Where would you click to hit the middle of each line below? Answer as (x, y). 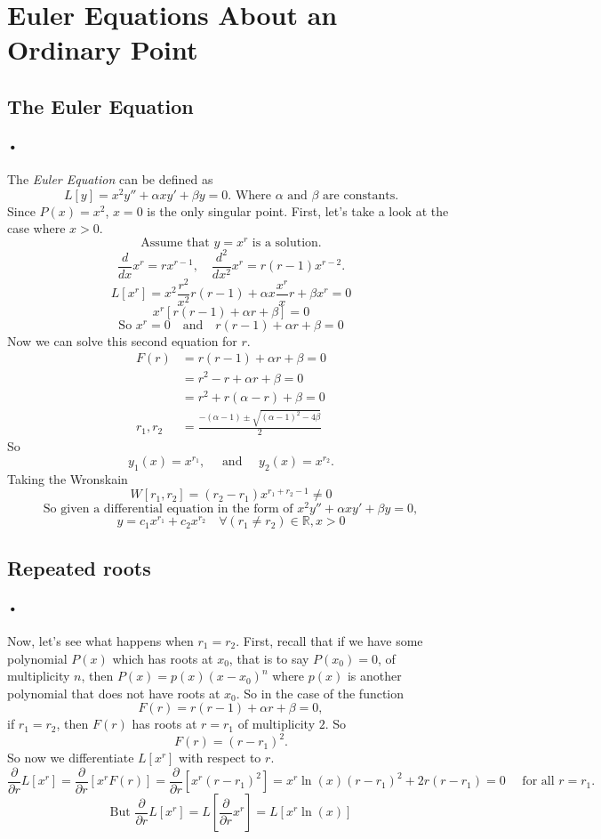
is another (374, 676)
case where (36, 228)
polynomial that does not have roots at (114, 693)
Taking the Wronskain (68, 478)
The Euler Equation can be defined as (110, 179)
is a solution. (287, 243)
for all (538, 782)
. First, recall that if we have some (329, 640)
